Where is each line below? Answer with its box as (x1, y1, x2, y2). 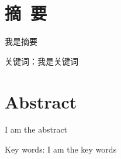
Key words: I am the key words (5, 143, 117, 155)
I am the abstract (5, 123, 68, 136)
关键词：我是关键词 (5, 55, 78, 67)
